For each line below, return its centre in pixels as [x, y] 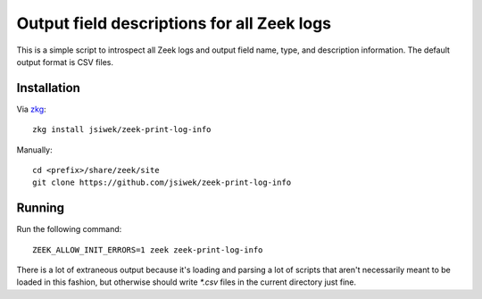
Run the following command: [69, 229]
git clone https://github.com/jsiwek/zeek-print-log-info [162, 183]
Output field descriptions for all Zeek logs [174, 23]
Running [41, 208]
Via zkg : [31, 109]
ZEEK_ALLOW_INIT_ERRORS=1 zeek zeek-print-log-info [148, 249]
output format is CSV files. [65, 62]
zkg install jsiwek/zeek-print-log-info [122, 130]
